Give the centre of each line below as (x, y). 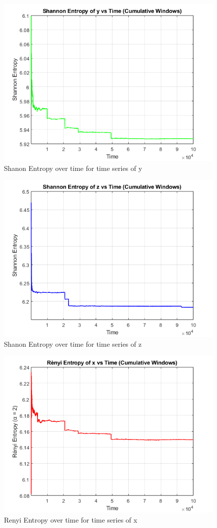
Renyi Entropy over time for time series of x (71, 519)
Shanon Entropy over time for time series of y (73, 168)
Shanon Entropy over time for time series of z (73, 344)
